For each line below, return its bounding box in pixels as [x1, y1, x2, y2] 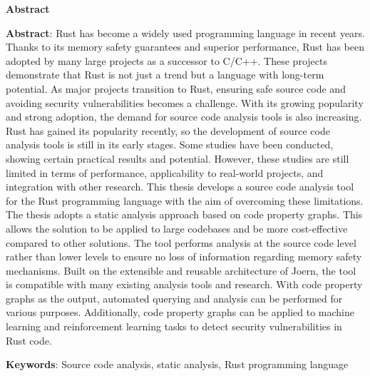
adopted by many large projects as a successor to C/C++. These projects [6, 53, 327, 68]
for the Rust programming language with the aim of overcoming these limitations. [6, 193, 364, 208]
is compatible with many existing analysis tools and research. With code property [6, 277, 363, 292]
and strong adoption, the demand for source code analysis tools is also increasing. [6, 109, 362, 124]
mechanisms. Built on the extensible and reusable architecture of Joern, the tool [6, 263, 356, 278]
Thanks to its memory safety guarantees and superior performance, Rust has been [6, 39, 365, 54]
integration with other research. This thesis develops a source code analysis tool [6, 179, 354, 194]
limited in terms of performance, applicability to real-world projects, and [6, 165, 324, 180]
